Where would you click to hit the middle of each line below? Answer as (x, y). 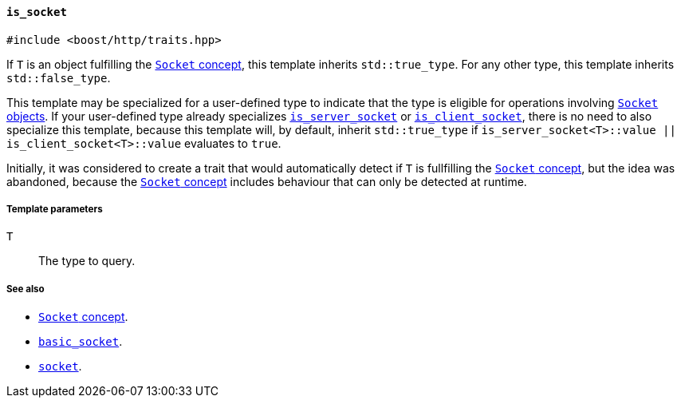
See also (26, 289)
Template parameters (55, 209)
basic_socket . (81, 342)
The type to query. (87, 261)
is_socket (37, 12)
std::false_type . (59, 77)
